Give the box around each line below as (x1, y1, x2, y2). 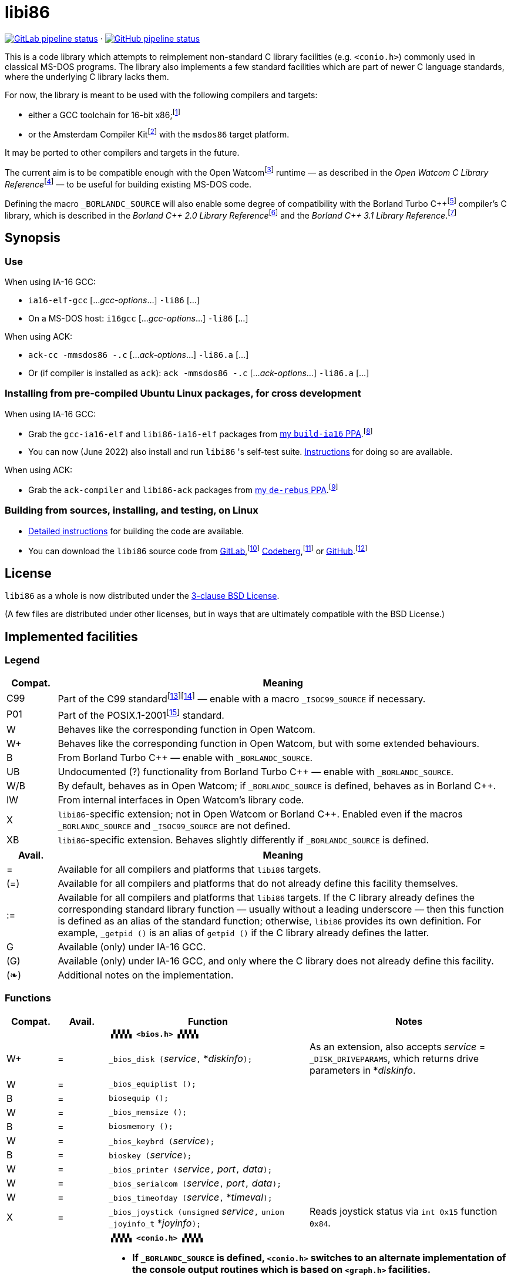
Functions (5, 992, 51, 1004)
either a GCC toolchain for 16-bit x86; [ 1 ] (28, 108, 180, 120)
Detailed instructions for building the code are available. (28, 525, 244, 536)
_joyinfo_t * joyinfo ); (109, 1217, 201, 1229)
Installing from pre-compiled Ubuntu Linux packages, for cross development (5, 387, 361, 400)
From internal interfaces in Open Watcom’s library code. (58, 794, 304, 806)
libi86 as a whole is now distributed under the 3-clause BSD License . (5, 591, 280, 601)
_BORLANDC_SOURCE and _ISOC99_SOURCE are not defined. (58, 820, 291, 832)
